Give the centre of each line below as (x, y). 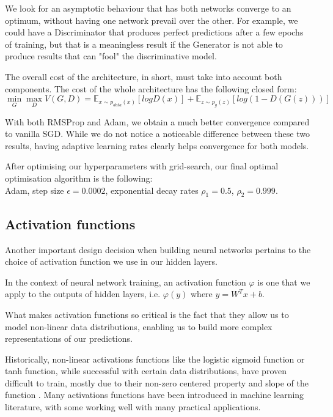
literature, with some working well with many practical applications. (133, 407)
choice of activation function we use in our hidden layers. (111, 261)
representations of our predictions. (69, 338)
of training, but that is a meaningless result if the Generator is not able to (144, 44)
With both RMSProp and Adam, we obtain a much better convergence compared (157, 121)
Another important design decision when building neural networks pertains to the (158, 249)
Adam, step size (35, 190)
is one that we (284, 282)
